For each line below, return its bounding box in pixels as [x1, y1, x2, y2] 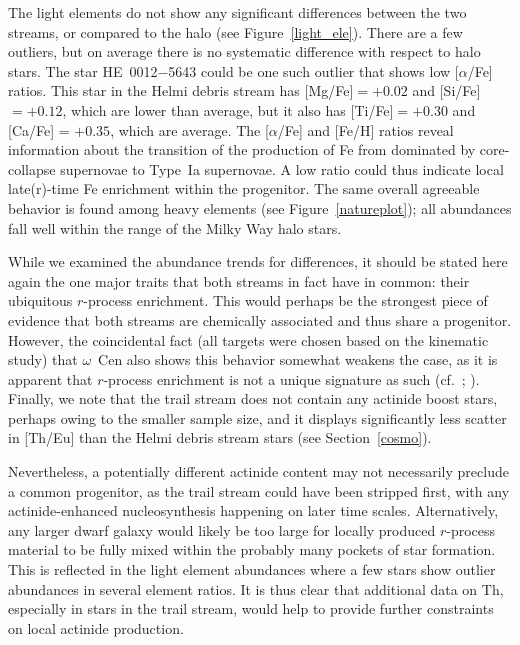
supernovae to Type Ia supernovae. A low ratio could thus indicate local [60, 158, 504, 179]
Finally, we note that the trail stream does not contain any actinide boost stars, [8, 388, 498, 409]
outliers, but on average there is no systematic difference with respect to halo [8, 41, 481, 62]
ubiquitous [8, 290, 73, 311]
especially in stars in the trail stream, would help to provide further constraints [8, 598, 494, 619]
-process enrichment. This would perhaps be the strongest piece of [83, 290, 488, 311]
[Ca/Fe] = [8, 119, 70, 140]
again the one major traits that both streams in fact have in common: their [8, 270, 470, 291]
